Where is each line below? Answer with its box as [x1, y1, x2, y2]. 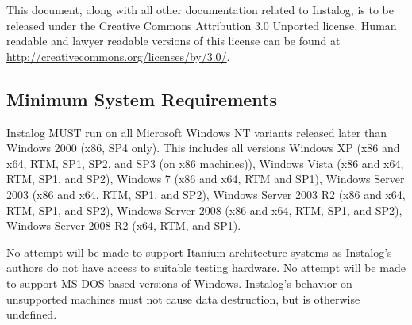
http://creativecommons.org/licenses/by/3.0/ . [6, 48, 230, 64]
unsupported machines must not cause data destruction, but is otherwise [6, 290, 360, 307]
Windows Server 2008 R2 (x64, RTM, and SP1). [6, 217, 241, 234]
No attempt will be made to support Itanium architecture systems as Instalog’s [6, 243, 392, 260]
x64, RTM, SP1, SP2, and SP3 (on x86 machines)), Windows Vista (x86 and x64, [6, 155, 404, 171]
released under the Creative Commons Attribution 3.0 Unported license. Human [6, 17, 397, 33]
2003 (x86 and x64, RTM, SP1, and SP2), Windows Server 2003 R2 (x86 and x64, [6, 185, 406, 202]
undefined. [6, 306, 57, 323]
